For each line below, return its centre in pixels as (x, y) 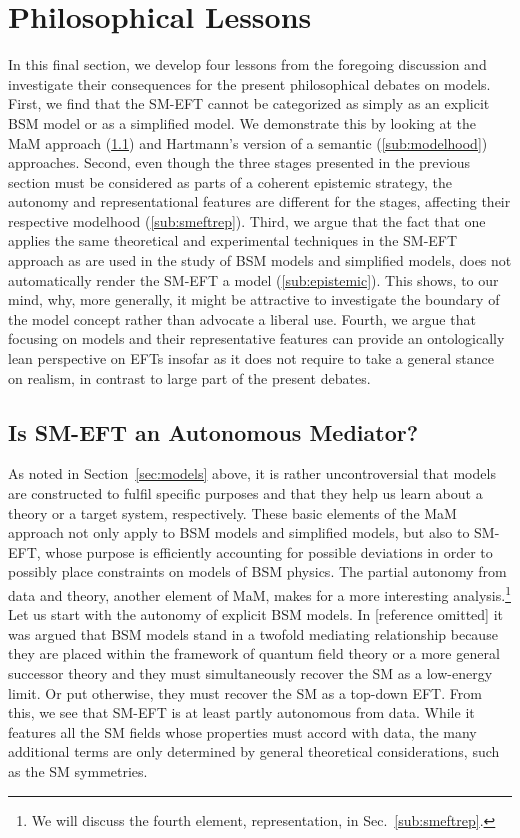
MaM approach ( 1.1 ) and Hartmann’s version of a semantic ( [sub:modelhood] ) (248, 142)
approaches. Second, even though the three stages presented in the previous (239, 162)
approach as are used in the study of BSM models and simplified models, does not (260, 260)
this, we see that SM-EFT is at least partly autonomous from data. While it (241, 712)
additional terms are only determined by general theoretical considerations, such (254, 751)
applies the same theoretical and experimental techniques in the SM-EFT (233, 240)
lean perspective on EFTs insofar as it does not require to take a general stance (251, 358)
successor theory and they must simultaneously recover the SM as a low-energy (250, 673)
